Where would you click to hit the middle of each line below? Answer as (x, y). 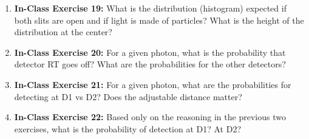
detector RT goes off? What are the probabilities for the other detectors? (150, 64)
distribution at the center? (63, 32)
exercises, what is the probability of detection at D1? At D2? (128, 128)
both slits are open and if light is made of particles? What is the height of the (159, 20)
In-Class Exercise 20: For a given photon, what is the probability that (150, 52)
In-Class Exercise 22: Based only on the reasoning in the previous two (150, 117)
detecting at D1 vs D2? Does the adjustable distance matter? (128, 96)
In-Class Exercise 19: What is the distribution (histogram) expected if (150, 8)
